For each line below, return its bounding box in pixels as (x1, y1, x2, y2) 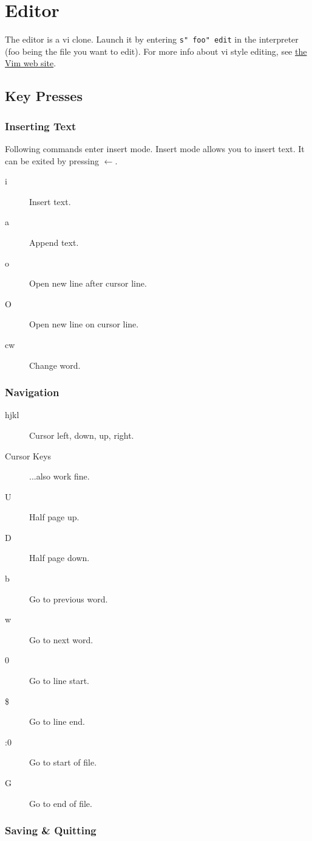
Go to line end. (29, 715, 85, 728)
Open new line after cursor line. (29, 277, 147, 290)
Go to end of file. (29, 797, 92, 809)
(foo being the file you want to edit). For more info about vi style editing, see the (5, 44, 307, 57)
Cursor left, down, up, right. (29, 428, 134, 441)
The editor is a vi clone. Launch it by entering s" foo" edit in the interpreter (5, 33, 299, 46)
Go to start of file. (29, 756, 97, 769)
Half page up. (29, 511, 80, 523)
